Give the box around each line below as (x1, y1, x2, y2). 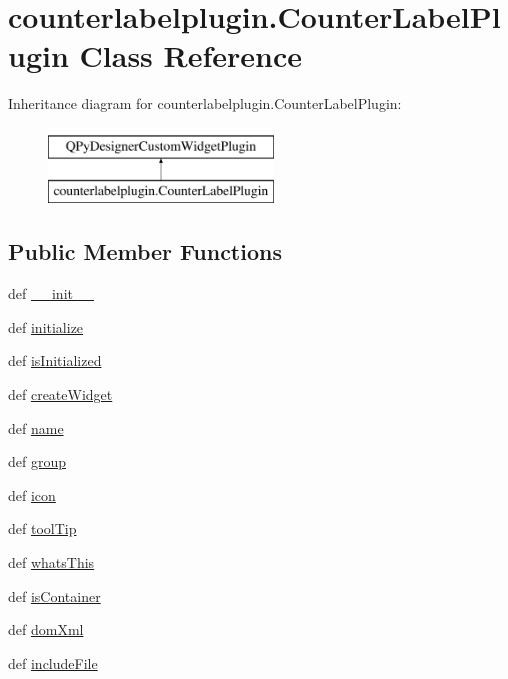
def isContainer (8, 585, 101, 606)
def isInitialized (8, 350, 102, 371)
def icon (8, 484, 56, 505)
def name (8, 417, 64, 438)
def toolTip (8, 518, 77, 539)
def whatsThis (8, 552, 95, 573)
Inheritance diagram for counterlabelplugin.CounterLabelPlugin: (8, 93, 402, 114)
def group (8, 451, 67, 472)
